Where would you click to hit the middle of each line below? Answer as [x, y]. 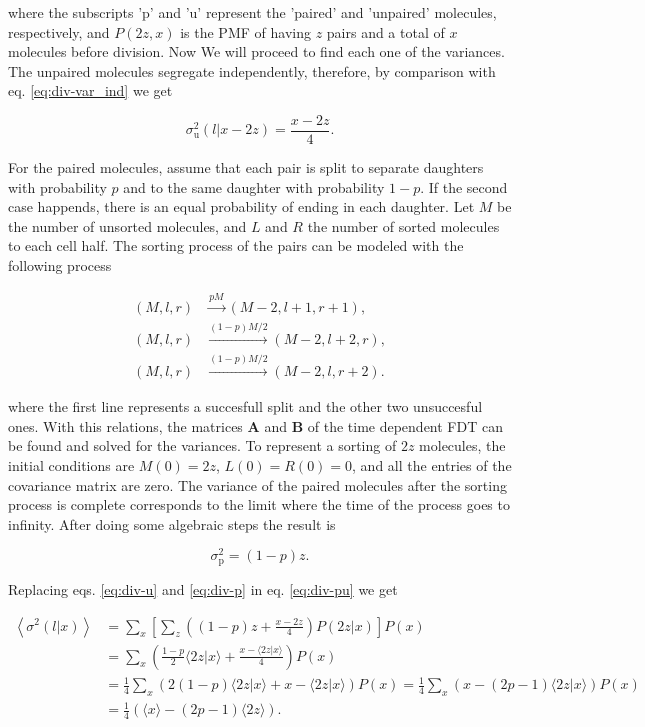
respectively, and [59, 31]
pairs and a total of [385, 31]
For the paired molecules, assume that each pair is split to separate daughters [246, 167]
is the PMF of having [245, 31]
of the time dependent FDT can [405, 425]
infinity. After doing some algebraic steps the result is [172, 523]
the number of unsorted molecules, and [127, 225]
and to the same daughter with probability [254, 186]
